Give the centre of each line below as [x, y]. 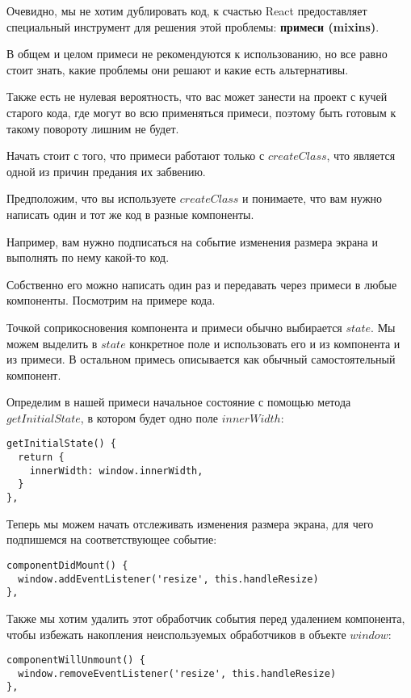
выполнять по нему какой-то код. [88, 257]
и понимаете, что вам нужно [312, 198]
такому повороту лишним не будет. [93, 128]
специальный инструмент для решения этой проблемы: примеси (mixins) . [193, 26]
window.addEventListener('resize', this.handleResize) [168, 579]
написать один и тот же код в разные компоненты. [130, 214]
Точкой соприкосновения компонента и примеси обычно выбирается [174, 327]
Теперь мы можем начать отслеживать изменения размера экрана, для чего [190, 523]
